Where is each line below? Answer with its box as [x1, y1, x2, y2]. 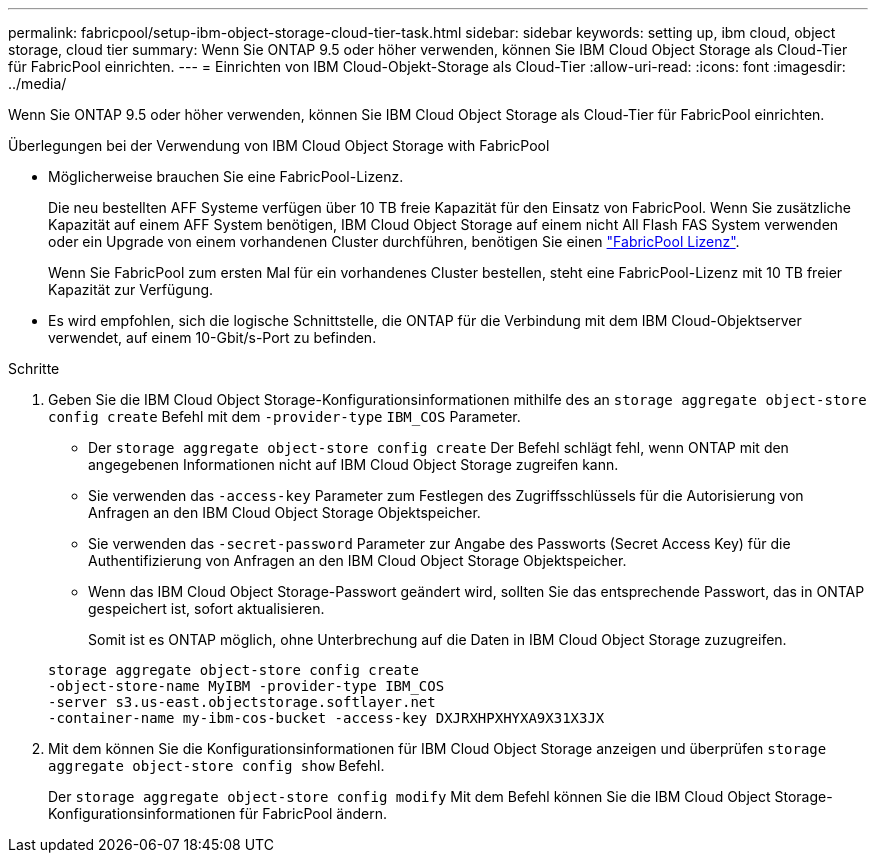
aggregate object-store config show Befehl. [48, 757, 385, 774]
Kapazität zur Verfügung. [48, 281, 214, 298]
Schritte [8, 360, 60, 377]
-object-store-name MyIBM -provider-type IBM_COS [48, 678, 445, 694]
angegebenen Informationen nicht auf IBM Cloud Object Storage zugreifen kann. [88, 456, 619, 473]
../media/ [8, 75, 67, 92]
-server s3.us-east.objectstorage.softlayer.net [48, 694, 436, 710]
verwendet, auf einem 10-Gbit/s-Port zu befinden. [48, 329, 377, 346]
